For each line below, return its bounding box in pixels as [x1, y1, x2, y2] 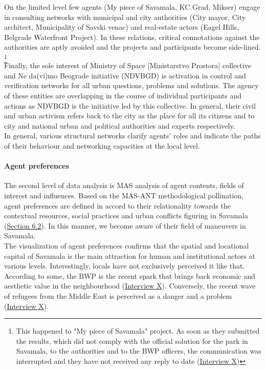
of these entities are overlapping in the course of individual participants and [4, 90, 242, 101]
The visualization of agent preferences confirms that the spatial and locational [4, 240, 249, 251]
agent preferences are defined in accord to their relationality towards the [4, 200, 231, 211]
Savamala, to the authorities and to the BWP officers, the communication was [16, 345, 261, 356]
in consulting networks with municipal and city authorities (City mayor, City [4, 11, 246, 22]
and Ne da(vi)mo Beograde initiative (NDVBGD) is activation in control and [4, 70, 246, 80]
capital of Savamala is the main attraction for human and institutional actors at [4, 250, 255, 261]
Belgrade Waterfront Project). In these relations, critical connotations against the [4, 31, 260, 42]
